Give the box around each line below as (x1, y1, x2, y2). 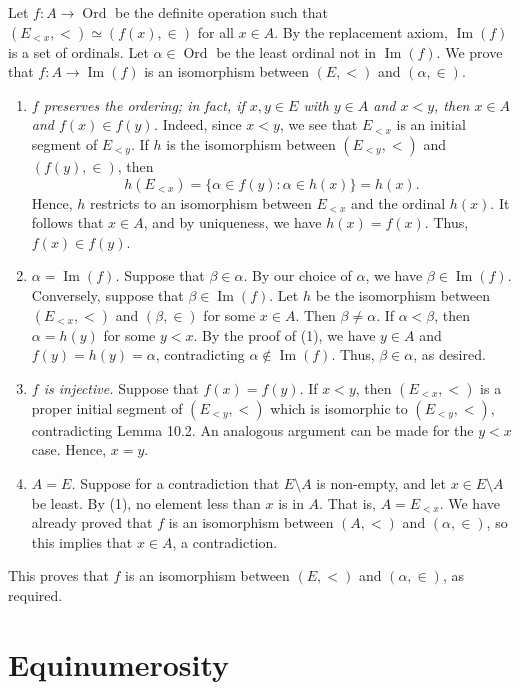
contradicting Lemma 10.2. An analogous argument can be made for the (31, 419, 474, 440)
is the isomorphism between (166, 133, 336, 154)
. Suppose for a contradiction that (71, 472, 280, 493)
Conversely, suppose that (31, 284, 184, 305)
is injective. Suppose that (43, 377, 199, 398)
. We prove (436, 41, 503, 62)
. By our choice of (243, 265, 352, 286)
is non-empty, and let (316, 472, 446, 493)
